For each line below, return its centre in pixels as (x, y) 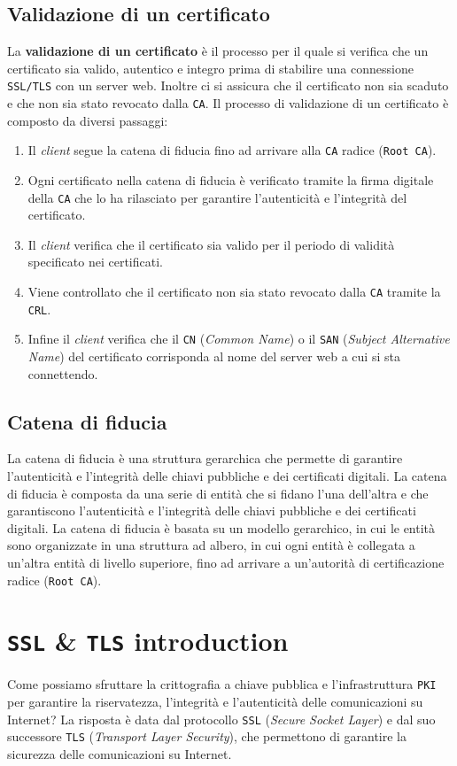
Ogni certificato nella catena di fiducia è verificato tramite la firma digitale (231, 179)
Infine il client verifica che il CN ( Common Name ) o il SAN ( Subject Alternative (239, 339)
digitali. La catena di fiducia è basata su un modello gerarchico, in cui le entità (221, 527)
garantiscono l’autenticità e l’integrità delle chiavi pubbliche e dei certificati (212, 511)
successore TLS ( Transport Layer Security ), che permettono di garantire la (207, 736)
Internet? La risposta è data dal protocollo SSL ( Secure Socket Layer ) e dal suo (221, 719)
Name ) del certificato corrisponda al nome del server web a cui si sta (214, 356)
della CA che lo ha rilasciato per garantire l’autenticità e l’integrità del (217, 197)
